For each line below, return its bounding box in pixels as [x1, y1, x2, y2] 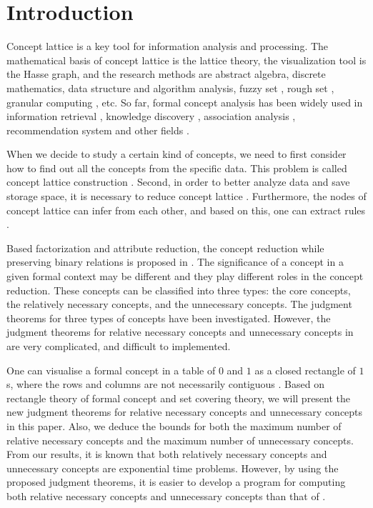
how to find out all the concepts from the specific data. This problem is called [6, 160, 347, 175]
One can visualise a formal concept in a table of [6, 362, 216, 377]
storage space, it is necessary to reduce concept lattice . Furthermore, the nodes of [6, 189, 367, 204]
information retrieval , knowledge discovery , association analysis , [6, 109, 296, 124]
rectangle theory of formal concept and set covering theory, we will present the [6, 390, 351, 405]
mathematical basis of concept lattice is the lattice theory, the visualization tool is [6, 52, 367, 67]
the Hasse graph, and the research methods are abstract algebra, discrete [6, 66, 326, 81]
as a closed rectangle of [254, 362, 356, 377]
